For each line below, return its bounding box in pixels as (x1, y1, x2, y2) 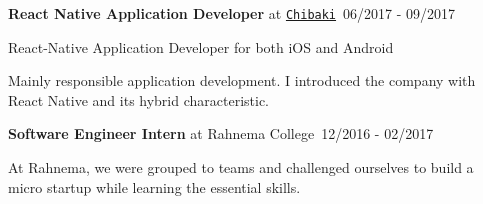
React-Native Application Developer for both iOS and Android (8, 36, 394, 57)
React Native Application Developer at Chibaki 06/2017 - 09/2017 (8, 3, 456, 23)
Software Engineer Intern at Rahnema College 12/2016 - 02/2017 (8, 123, 434, 144)
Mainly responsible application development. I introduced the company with (8, 70, 476, 91)
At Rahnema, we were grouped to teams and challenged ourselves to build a (8, 157, 474, 178)
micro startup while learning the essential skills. (8, 176, 301, 197)
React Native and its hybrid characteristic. (8, 89, 270, 110)
